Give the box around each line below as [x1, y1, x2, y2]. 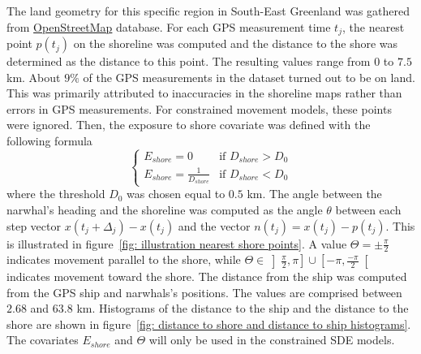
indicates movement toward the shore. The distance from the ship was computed [6, 268, 407, 285]
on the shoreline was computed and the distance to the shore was [73, 35, 398, 52]
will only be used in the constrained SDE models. [148, 331, 395, 348]
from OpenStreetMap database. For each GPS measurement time [6, 18, 331, 35]
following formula [6, 132, 92, 149]
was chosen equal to [127, 185, 226, 202]
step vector [6, 217, 61, 234]
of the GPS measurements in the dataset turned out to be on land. [83, 68, 415, 85]
